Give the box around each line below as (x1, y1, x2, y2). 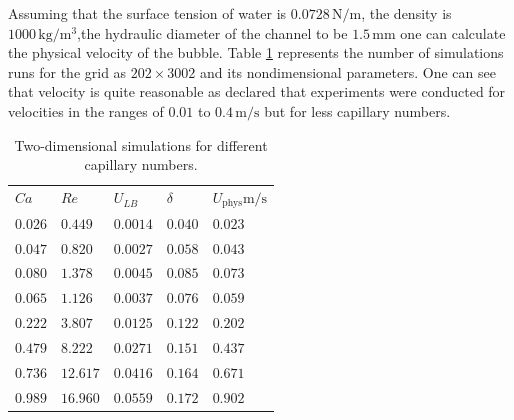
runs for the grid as (8, 61, 127, 82)
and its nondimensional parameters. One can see (200, 61, 496, 82)
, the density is (361, 3, 452, 23)
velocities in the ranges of (8, 100, 164, 121)
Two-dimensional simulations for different (14, 134, 268, 155)
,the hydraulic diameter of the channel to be (77, 22, 348, 43)
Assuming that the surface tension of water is (8, 3, 287, 23)
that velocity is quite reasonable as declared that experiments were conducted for (8, 81, 506, 102)
